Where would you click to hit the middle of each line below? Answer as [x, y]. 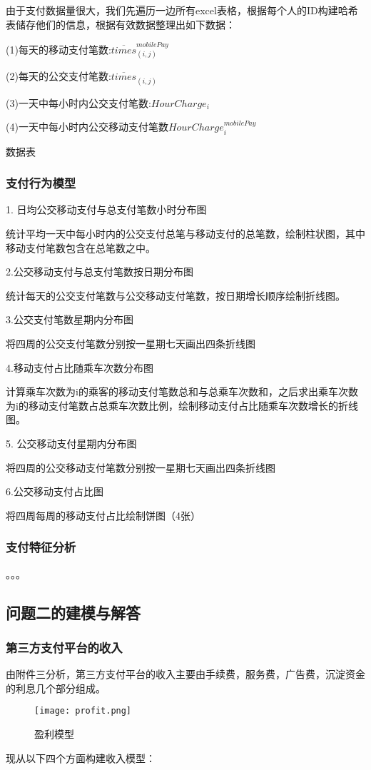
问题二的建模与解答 [73, 612]
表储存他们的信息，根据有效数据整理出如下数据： [121, 24]
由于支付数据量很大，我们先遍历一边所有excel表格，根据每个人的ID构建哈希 [182, 10]
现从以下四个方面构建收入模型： [81, 758]
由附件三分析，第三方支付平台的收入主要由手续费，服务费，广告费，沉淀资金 [185, 674]
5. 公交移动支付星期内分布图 [71, 443]
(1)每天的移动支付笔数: [59, 49]
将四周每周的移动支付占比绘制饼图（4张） [103, 515]
